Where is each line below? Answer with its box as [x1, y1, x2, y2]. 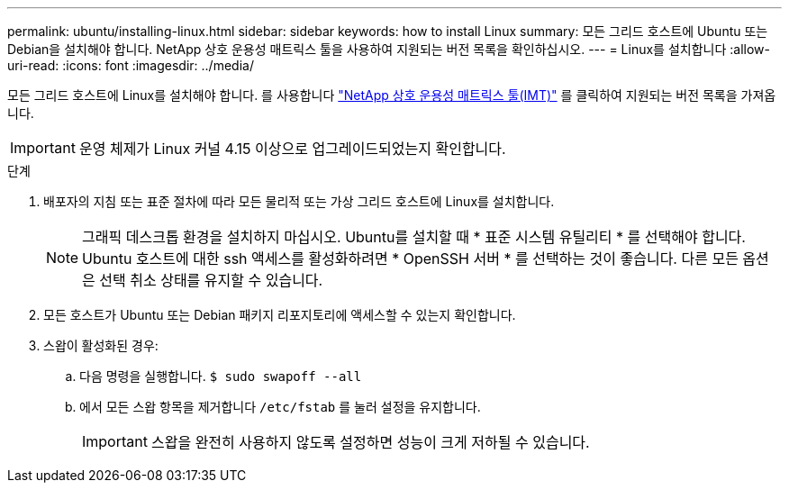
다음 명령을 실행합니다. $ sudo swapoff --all [79, 368, 362, 384]
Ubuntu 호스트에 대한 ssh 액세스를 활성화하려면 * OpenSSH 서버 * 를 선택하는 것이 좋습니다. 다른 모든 [82, 250, 739, 268]
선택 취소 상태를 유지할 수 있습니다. [99, 271, 323, 289]
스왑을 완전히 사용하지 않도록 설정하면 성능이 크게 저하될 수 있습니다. [150, 433, 590, 451]
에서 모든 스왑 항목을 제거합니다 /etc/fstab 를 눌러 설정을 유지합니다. [79, 399, 481, 414]
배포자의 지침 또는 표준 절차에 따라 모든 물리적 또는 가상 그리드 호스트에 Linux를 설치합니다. [43, 194, 555, 209]
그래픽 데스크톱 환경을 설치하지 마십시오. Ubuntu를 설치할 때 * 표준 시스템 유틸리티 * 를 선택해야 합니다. [82, 228, 746, 246]
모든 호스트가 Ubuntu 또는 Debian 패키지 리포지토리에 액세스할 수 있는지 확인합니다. [43, 307, 516, 322]
